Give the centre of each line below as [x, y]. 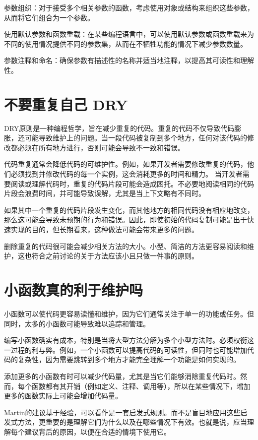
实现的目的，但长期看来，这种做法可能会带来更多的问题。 [104, 229]
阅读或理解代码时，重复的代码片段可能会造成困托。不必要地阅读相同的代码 [132, 183]
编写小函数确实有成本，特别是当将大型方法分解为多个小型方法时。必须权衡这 [129, 340]
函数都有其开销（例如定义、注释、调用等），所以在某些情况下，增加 [141, 386]
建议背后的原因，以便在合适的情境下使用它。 [97, 431]
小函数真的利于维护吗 [74, 290]
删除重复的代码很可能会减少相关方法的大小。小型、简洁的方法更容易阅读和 [126, 246]
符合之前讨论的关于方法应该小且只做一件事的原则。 [115, 256]
